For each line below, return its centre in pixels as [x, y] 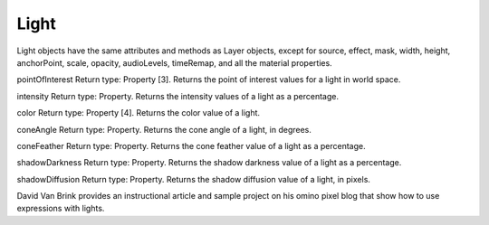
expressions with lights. [61, 209]
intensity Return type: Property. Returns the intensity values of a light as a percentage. [178, 96]
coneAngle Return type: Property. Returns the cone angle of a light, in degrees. [164, 129]
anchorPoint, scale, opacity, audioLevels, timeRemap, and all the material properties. [174, 62]
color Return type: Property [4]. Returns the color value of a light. [139, 113]
